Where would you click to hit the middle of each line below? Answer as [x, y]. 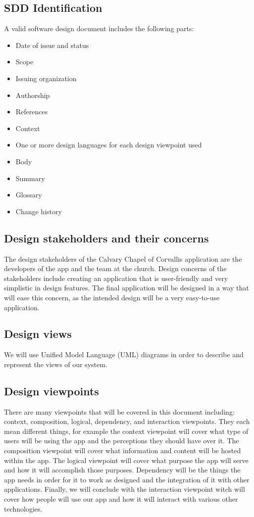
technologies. [23, 508]
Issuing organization [46, 78]
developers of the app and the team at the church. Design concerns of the [115, 268]
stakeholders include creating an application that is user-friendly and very [116, 278]
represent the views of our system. [56, 364]
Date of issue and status [52, 45]
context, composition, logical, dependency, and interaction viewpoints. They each [127, 421]
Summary [30, 178]
